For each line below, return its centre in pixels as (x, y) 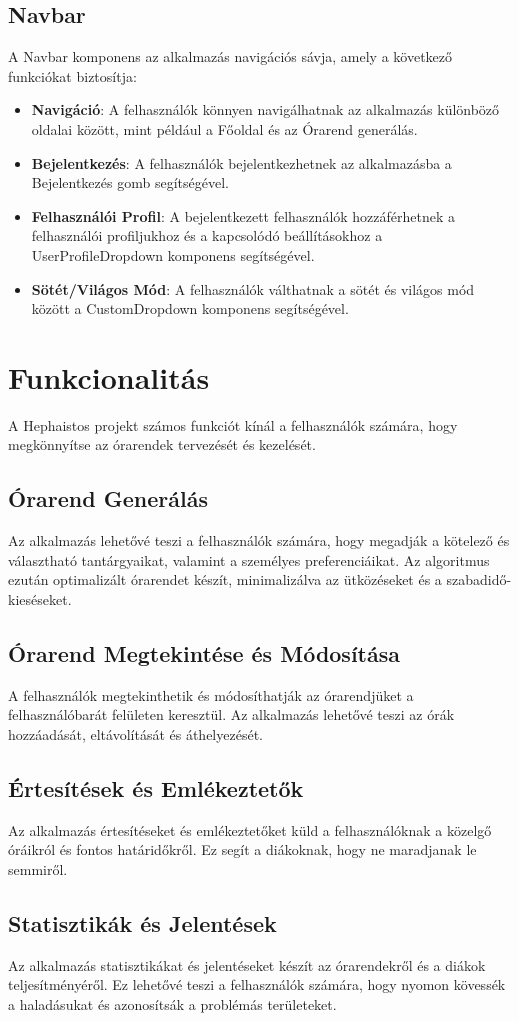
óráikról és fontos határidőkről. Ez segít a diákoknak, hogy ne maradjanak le (242, 849)
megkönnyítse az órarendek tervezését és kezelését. (162, 444)
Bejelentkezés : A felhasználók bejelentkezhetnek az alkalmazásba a (241, 162)
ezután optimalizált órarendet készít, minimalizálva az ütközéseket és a (225, 579)
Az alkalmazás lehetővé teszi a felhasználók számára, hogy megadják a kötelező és (259, 540)
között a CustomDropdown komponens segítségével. (190, 308)
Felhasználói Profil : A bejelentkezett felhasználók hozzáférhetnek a (243, 215)
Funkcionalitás (109, 376)
